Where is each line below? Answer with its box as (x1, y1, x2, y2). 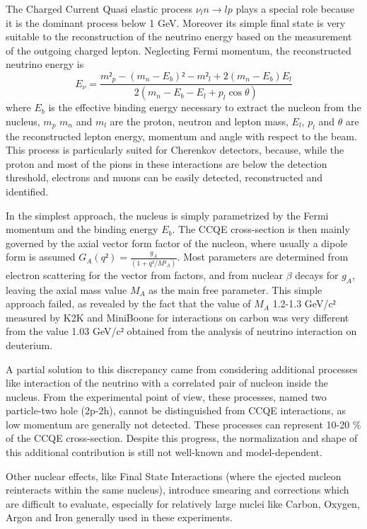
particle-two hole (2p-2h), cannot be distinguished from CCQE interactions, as (6, 403, 346, 418)
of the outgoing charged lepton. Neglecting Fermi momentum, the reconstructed (6, 42, 351, 57)
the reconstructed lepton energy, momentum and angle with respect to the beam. (6, 128, 357, 143)
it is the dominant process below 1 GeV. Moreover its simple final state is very (6, 15, 346, 30)
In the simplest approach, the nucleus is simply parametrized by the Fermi (6, 207, 329, 222)
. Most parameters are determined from (177, 249, 349, 264)
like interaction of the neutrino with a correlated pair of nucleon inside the (6, 375, 329, 390)
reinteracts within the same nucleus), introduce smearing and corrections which (6, 482, 349, 497)
